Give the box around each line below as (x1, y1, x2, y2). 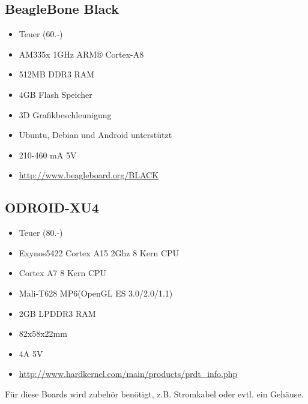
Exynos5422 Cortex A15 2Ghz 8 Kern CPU (19, 246, 180, 259)
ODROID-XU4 (5, 198, 99, 217)
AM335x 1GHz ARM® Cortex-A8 (19, 47, 144, 60)
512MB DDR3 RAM (19, 68, 95, 80)
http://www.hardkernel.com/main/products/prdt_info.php (19, 367, 238, 380)
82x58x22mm (19, 327, 67, 340)
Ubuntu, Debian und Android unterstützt (19, 128, 172, 141)
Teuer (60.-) (19, 28, 63, 40)
